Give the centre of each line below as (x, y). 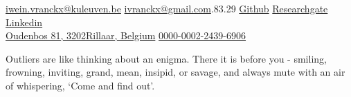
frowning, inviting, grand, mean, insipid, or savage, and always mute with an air (175, 72)
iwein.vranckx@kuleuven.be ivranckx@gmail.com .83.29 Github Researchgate (167, 8)
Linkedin (24, 22)
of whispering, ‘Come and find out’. (80, 85)
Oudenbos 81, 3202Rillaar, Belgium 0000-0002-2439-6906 (126, 35)
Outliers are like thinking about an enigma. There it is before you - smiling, (166, 58)
